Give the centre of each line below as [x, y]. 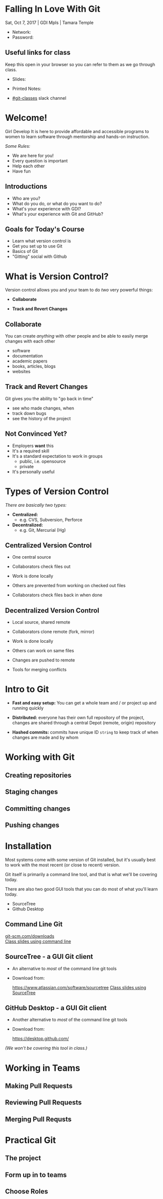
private [27, 466]
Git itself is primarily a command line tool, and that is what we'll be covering [81, 874]
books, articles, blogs [34, 366]
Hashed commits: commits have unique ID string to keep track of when [85, 732]
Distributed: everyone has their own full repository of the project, [78, 718]
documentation [27, 356]
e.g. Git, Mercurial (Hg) [43, 530]
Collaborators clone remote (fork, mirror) [53, 632]
